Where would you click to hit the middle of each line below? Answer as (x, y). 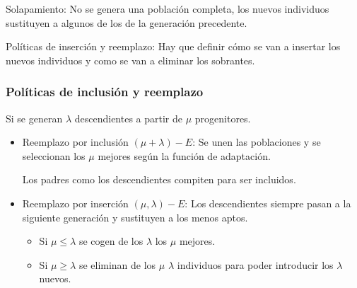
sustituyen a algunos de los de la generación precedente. (127, 22)
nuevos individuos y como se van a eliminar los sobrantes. (130, 60)
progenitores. (223, 118)
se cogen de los (111, 241)
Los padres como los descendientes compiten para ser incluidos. (159, 179)
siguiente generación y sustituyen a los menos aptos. (135, 217)
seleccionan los (54, 155)
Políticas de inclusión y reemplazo (105, 92)
